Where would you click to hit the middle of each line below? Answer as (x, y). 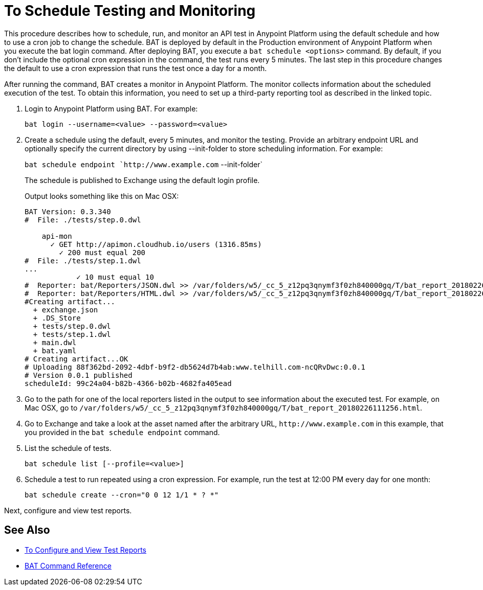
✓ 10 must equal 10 (115, 277)
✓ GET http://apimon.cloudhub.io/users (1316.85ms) (156, 244)
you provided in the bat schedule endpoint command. (122, 432)
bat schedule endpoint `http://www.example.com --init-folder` (144, 164)
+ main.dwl (55, 342)
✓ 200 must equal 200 (102, 252)
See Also (27, 530)
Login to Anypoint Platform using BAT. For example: (111, 108)
